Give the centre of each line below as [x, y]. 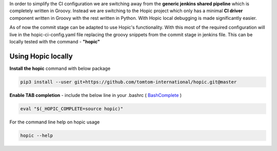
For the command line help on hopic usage [55, 122]
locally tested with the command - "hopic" [55, 41]
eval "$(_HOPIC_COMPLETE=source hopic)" [72, 109]
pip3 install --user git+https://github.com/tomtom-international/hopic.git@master [128, 82]
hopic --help [37, 135]
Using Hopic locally [41, 56]
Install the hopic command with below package [60, 68]
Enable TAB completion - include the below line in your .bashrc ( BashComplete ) [96, 95]
